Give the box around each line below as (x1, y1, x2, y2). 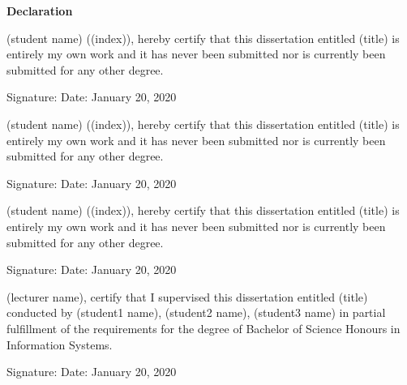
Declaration (6, 2, 73, 19)
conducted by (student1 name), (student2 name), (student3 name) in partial (6, 304, 386, 321)
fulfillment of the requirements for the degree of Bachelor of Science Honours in (6, 319, 401, 336)
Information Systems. (6, 336, 113, 353)
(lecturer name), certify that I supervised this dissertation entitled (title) (6, 288, 368, 305)
